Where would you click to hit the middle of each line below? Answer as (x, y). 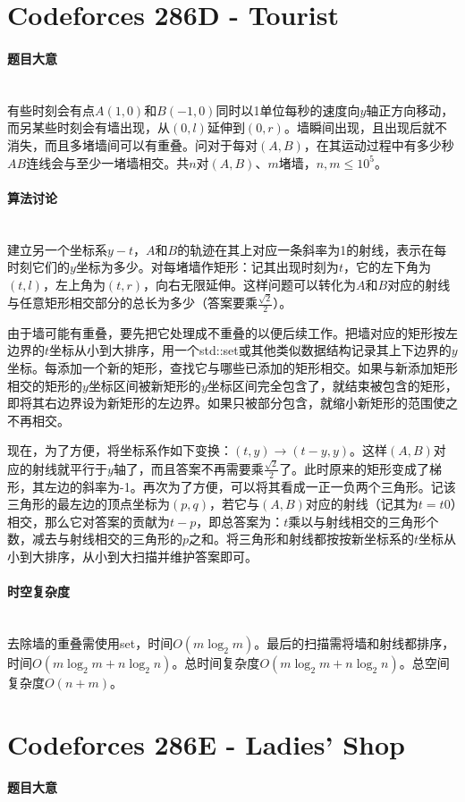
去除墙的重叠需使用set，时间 (90, 642)
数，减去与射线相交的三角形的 (95, 539)
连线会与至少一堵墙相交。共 (108, 162)
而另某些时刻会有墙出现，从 (89, 127)
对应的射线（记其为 (362, 504)
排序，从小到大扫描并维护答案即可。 (151, 556)
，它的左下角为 (387, 267)
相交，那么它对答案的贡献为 (89, 521)
